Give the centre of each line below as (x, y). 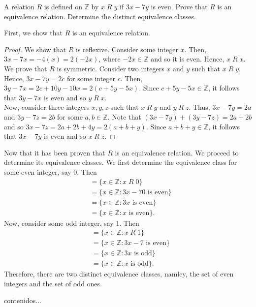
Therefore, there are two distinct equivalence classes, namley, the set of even (119, 274)
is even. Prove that (179, 6)
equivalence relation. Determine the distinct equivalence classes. (100, 16)
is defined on (63, 6)
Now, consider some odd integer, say (59, 223)
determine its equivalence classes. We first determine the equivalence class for (121, 162)
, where (110, 59)
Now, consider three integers (47, 107)
